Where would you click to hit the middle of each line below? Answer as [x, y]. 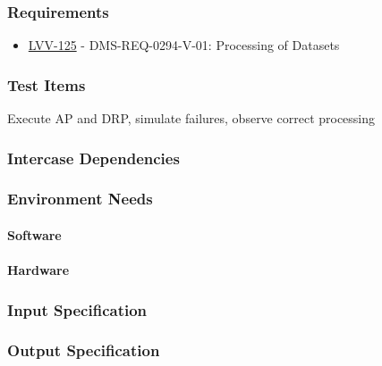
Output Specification [84, 350]
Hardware [38, 270]
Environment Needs [80, 199]
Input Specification [77, 309]
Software [34, 234]
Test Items [47, 84]
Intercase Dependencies [93, 158]
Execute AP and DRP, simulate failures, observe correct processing [191, 118]
